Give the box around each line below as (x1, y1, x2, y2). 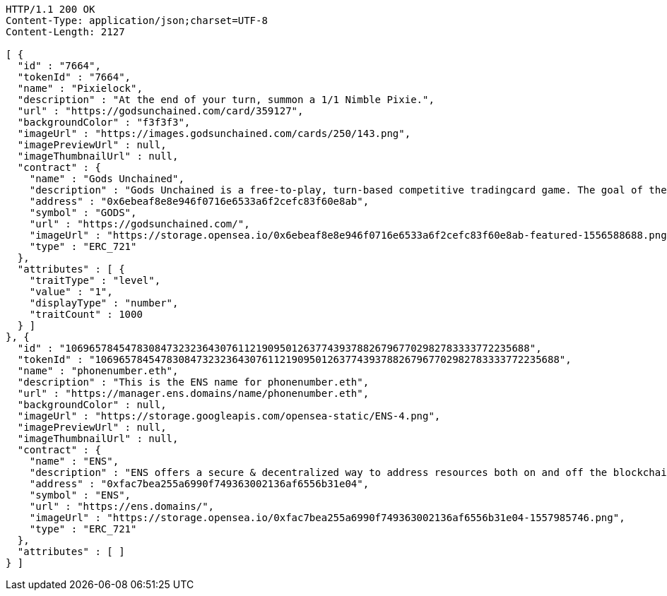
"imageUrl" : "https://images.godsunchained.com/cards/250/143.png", (17, 128, 411, 139)
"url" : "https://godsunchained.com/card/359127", (17, 105, 304, 117)
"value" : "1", (29, 286, 113, 297)
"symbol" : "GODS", (29, 207, 137, 218)
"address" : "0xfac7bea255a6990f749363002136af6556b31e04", (29, 478, 370, 489)
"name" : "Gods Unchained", (29, 173, 184, 184)
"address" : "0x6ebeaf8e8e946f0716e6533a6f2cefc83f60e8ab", (29, 196, 370, 207)
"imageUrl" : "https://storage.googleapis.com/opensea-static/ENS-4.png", (17, 410, 441, 422)
